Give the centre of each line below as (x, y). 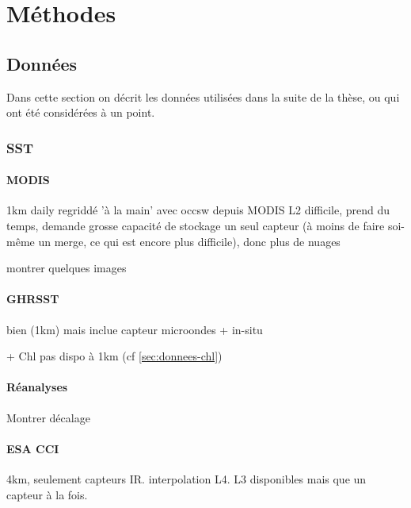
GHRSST (33, 299)
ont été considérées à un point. (81, 112)
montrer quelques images (67, 268)
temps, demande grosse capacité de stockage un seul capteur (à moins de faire (196, 225)
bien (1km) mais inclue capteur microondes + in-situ (135, 329)
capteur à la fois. (47, 494)
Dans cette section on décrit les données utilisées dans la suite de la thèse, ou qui (203, 96)
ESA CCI (33, 448)
